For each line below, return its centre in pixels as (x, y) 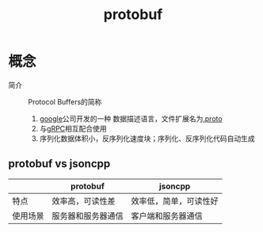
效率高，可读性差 (84, 201)
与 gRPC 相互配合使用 (73, 128)
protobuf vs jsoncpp (59, 164)
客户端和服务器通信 (167, 215)
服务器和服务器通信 (88, 215)
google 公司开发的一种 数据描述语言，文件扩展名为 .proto (131, 118)
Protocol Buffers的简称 (65, 101)
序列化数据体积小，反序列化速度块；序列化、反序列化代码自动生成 (147, 138)
